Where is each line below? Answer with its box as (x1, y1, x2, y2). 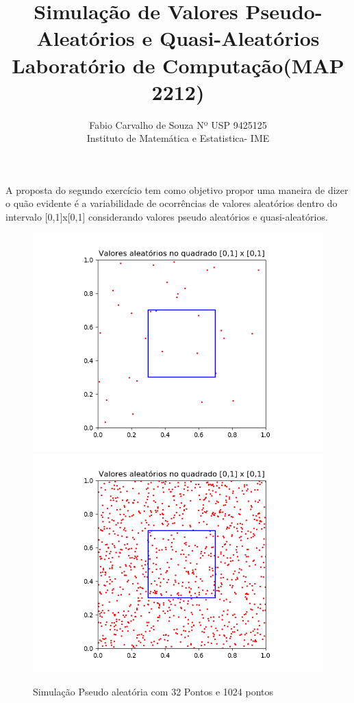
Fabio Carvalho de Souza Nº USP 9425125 (89, 117, 267, 132)
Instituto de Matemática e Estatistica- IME (86, 131, 270, 145)
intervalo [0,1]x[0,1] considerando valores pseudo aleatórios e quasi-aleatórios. (5, 210, 328, 224)
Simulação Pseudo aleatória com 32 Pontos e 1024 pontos (33, 684, 274, 698)
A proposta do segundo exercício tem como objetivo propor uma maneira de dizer (5, 182, 349, 197)
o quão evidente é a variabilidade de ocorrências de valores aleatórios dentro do (5, 196, 338, 210)
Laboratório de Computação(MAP (12, 51, 344, 79)
